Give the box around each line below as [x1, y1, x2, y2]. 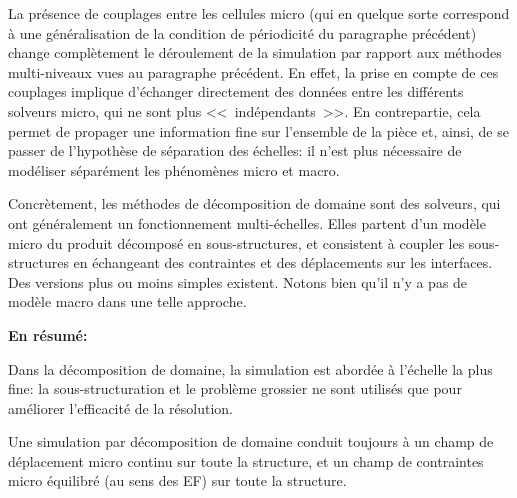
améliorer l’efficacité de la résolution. [8, 397, 233, 418]
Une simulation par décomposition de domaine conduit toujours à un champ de [8, 431, 494, 452]
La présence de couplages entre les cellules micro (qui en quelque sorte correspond [8, 3, 510, 23]
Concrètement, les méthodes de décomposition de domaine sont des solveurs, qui [8, 193, 501, 214]
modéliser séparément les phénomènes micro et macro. [8, 159, 340, 180]
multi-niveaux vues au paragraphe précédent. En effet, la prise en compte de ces [8, 61, 499, 82]
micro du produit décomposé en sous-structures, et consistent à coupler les [8, 232, 465, 253]
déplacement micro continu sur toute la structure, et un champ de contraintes [8, 450, 484, 471]
